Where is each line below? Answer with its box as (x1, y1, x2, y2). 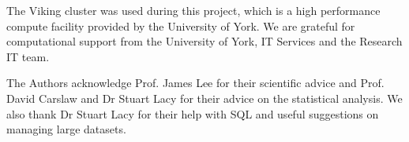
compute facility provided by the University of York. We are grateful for (6, 17, 355, 34)
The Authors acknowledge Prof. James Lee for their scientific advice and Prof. (6, 75, 385, 91)
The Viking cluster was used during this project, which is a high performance (6, 2, 381, 18)
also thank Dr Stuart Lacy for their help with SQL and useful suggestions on (6, 105, 379, 122)
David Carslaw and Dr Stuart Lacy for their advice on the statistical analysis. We (6, 89, 403, 106)
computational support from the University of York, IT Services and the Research (6, 33, 403, 49)
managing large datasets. (6, 121, 126, 137)
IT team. (6, 48, 50, 64)
